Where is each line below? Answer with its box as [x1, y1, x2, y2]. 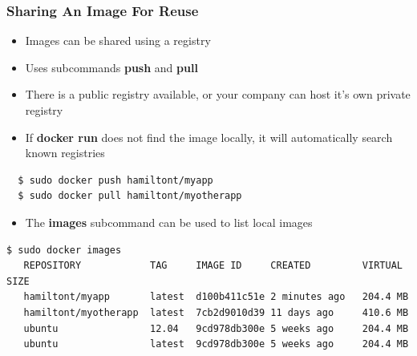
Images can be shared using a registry [25, 32, 211, 49]
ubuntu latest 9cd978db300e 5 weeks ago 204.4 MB [23, 338, 409, 350]
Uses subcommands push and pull [25, 59, 198, 75]
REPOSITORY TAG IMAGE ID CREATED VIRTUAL [23, 260, 403, 272]
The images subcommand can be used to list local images [25, 213, 313, 230]
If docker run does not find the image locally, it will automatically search [25, 128, 393, 145]
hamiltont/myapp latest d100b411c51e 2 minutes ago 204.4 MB [23, 291, 409, 303]
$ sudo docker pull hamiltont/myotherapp [18, 190, 242, 202]
